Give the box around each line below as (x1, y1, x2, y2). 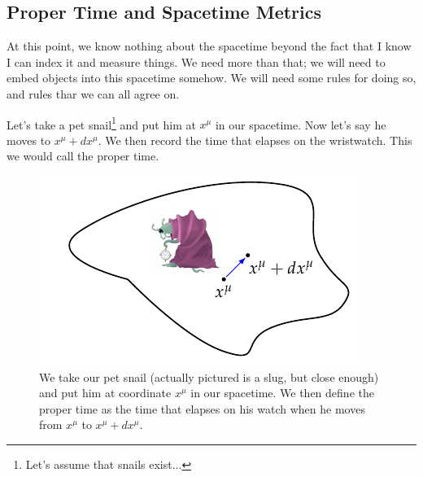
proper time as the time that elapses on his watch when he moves (39, 400, 365, 417)
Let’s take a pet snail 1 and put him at (7, 113, 196, 133)
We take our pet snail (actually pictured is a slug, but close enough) (39, 368, 379, 385)
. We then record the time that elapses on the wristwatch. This (98, 131, 412, 148)
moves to (7, 131, 51, 148)
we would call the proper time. (7, 147, 159, 164)
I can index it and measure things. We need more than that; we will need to (7, 53, 386, 70)
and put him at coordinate (39, 384, 172, 401)
